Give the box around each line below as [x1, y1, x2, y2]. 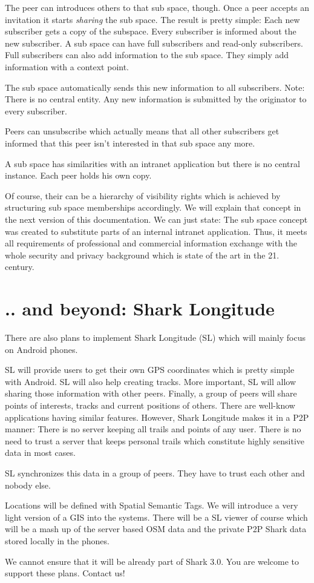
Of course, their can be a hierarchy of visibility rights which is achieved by [5, 189, 281, 202]
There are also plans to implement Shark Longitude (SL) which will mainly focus [5, 331, 306, 343]
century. [5, 260, 34, 273]
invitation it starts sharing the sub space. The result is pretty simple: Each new [5, 13, 300, 25]
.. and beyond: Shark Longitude [5, 296, 275, 321]
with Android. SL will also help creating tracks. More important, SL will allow [5, 375, 296, 387]
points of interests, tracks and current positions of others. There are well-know [5, 398, 295, 411]
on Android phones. [5, 343, 78, 355]
